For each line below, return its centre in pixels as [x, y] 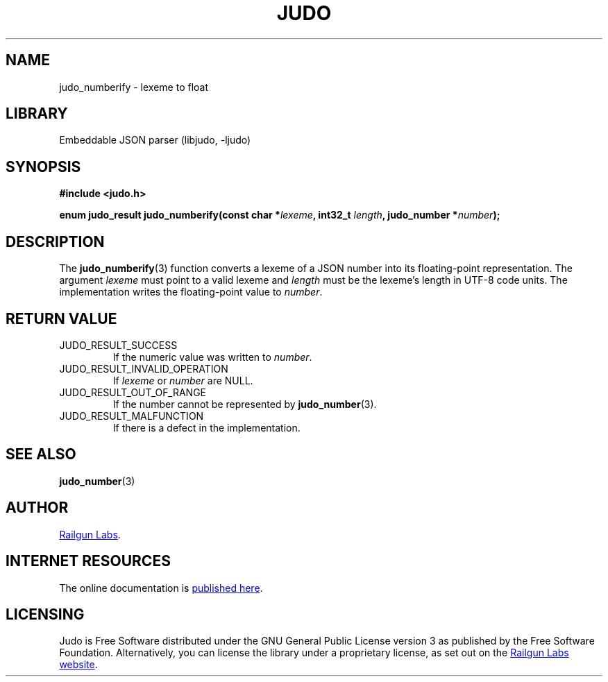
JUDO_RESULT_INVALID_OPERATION [144, 368]
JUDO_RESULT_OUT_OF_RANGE [133, 392]
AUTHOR [37, 508]
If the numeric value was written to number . [212, 357]
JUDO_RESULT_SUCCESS [118, 345]
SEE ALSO [41, 454]
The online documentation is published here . [161, 588]
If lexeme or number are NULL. [183, 380]
